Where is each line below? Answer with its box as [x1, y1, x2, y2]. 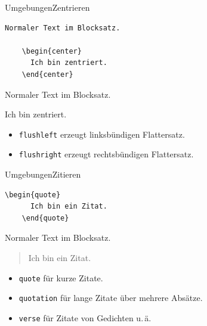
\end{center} [21, 70, 73, 79]
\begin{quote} [5, 190, 61, 199]
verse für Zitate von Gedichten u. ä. [18, 311, 152, 324]
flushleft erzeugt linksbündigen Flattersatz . [18, 128, 185, 140]
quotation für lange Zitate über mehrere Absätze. [18, 291, 203, 304]
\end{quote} [21, 213, 69, 222]
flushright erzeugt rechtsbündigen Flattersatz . [18, 148, 194, 160]
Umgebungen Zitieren [5, 168, 81, 181]
